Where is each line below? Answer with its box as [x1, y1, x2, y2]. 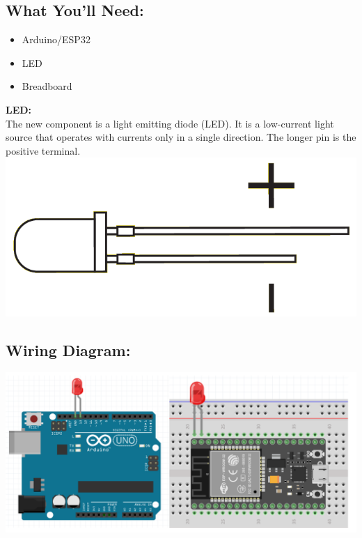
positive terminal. [6, 143, 81, 157]
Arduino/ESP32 [22, 32, 90, 47]
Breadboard [22, 79, 72, 93]
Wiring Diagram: [6, 339, 131, 360]
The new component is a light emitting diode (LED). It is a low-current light [6, 116, 334, 130]
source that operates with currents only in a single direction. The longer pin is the [6, 130, 356, 144]
